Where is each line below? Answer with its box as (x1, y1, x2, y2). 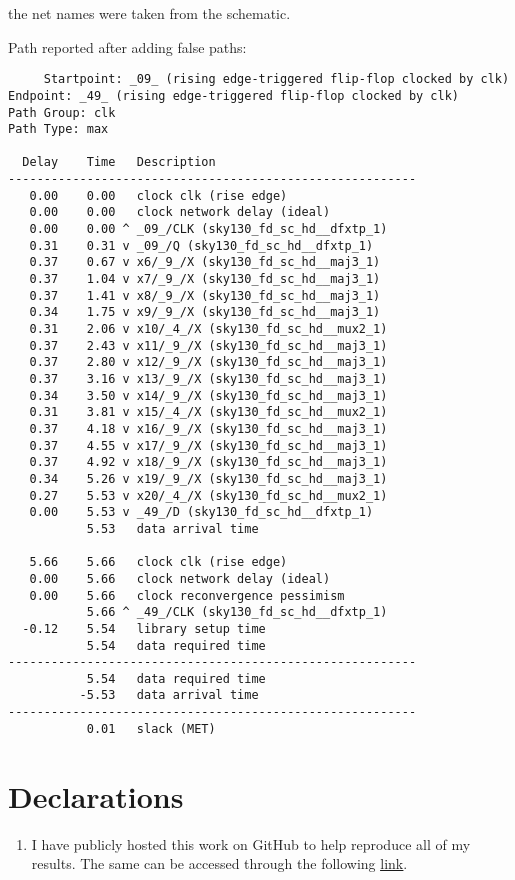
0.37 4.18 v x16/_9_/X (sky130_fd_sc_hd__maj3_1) (29, 421, 388, 436)
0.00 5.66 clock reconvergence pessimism (29, 588, 345, 603)
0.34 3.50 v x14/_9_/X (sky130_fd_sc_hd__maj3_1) (29, 388, 388, 403)
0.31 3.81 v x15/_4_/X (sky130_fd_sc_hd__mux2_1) (29, 405, 388, 420)
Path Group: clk (8, 105, 116, 120)
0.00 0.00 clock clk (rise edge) (29, 188, 288, 203)
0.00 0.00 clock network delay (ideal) (29, 205, 331, 220)
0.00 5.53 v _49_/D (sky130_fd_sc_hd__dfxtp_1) (29, 505, 374, 520)
